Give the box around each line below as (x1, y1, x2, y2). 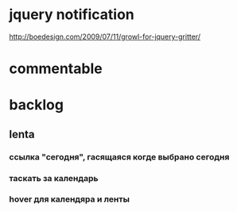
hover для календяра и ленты (9, 194, 130, 205)
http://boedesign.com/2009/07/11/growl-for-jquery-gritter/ (9, 32, 201, 41)
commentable (9, 60, 103, 78)
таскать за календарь (9, 172, 99, 183)
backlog (9, 96, 64, 114)
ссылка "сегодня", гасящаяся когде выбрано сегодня (9, 151, 230, 162)
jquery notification (9, 6, 134, 24)
